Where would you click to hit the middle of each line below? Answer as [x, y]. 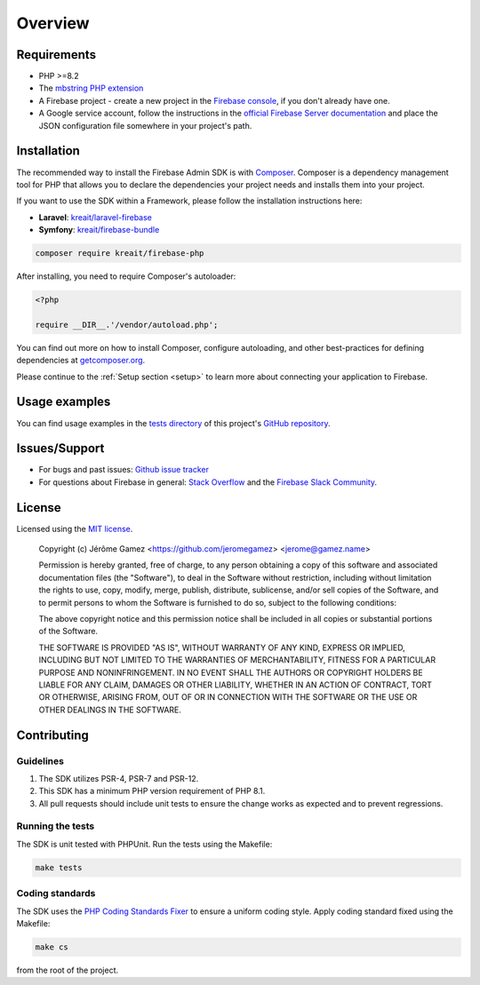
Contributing [52, 735]
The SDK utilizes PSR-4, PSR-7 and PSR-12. [119, 778]
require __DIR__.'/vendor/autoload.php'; [127, 325]
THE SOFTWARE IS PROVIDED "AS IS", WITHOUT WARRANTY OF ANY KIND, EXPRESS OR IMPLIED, [222, 647]
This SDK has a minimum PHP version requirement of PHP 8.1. [152, 791]
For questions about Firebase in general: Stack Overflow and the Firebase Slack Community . [208, 482]
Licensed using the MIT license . [75, 528]
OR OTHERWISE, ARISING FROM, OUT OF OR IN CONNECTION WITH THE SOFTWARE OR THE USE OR [228, 697]
